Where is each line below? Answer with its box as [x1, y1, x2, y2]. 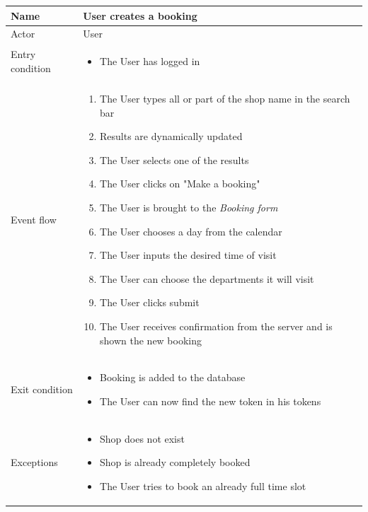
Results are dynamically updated [100, 129, 243, 144]
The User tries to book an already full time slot [100, 479, 306, 494]
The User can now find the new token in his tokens [100, 394, 321, 408]
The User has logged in [100, 54, 200, 69]
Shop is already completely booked [100, 455, 251, 470]
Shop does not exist [100, 431, 185, 446]
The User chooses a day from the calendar [100, 223, 282, 238]
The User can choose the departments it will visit [100, 271, 314, 286]
